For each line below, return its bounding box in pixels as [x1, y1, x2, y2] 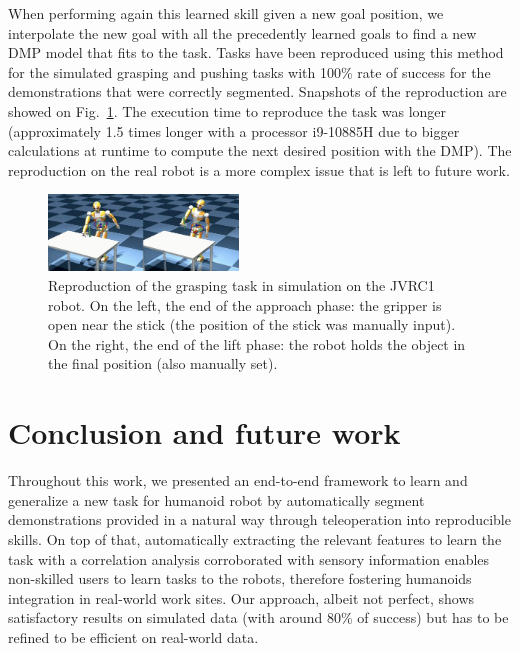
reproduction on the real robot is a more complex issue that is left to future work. [8, 159, 510, 180]
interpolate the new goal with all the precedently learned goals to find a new [8, 22, 477, 43]
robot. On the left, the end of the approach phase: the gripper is [48, 294, 442, 315]
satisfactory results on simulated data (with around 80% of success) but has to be [8, 607, 509, 628]
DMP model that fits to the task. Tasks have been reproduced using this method [8, 42, 504, 63]
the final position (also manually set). [48, 353, 278, 374]
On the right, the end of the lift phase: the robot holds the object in [48, 333, 466, 354]
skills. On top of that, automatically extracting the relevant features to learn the [8, 528, 502, 549]
